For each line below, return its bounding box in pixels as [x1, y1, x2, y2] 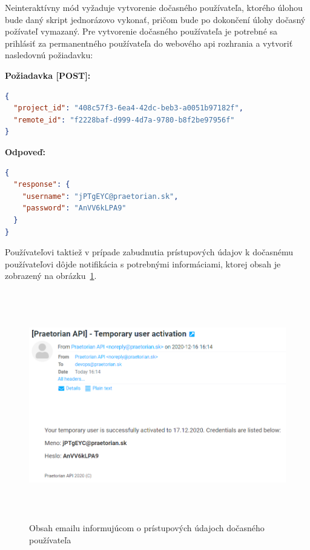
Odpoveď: [5, 145, 45, 158]
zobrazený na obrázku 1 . [5, 269, 97, 282]
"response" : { [13, 180, 70, 189]
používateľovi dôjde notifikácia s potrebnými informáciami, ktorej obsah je [5, 257, 281, 270]
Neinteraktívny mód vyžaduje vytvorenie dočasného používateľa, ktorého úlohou [5, 1, 303, 13]
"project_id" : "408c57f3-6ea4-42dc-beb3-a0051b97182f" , [13, 104, 243, 113]
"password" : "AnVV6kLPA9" [22, 204, 127, 213]
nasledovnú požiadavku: [5, 49, 93, 61]
